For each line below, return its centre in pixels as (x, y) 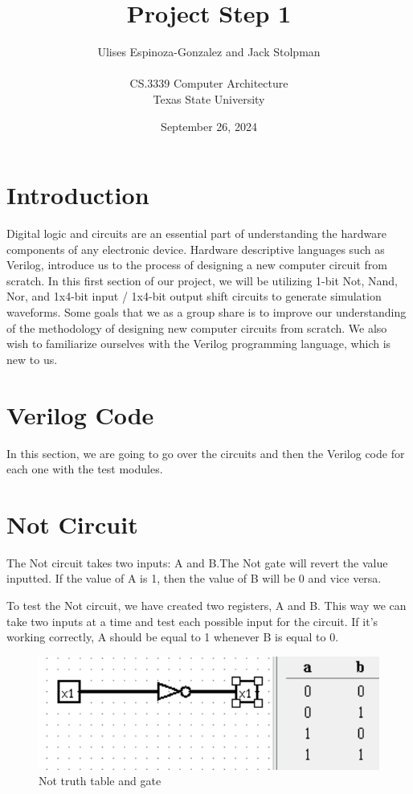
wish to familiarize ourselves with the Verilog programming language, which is (199, 344)
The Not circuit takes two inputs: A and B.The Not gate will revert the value (197, 562)
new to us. (32, 359)
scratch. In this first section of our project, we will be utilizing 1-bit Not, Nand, (202, 280)
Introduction (78, 195)
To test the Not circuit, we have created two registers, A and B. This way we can (206, 605)
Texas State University (209, 98)
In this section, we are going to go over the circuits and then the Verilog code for (206, 453)
